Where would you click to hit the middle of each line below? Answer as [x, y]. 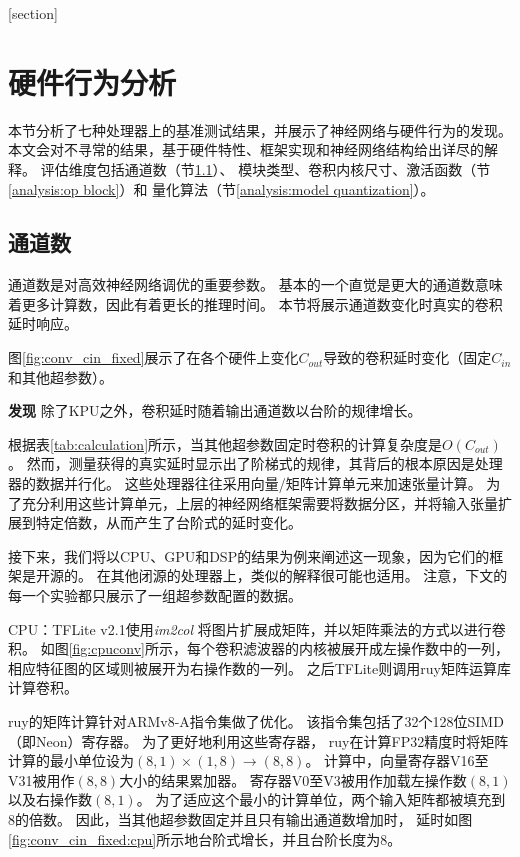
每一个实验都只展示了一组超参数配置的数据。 [155, 595]
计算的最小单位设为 [71, 760]
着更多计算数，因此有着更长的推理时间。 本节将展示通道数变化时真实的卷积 [255, 303]
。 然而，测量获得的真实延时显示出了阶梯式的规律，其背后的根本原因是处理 [255, 463]
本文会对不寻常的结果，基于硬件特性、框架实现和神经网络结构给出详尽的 [246, 149]
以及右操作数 [50, 799]
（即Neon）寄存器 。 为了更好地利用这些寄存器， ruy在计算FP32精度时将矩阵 [258, 740]
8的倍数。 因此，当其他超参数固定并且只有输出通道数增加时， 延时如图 [240, 818]
